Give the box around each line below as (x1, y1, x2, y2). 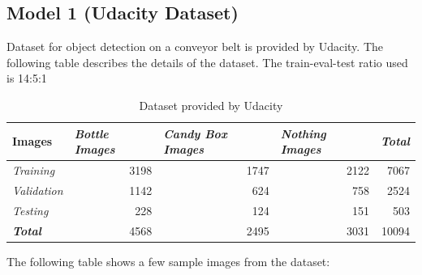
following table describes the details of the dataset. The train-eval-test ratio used (6, 53, 408, 70)
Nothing (280, 125, 326, 142)
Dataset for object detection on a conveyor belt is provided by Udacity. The (6, 38, 384, 55)
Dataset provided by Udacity (139, 96, 283, 113)
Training (12, 162, 55, 179)
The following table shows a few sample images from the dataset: (6, 252, 330, 269)
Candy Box (163, 125, 227, 142)
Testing (12, 201, 49, 218)
